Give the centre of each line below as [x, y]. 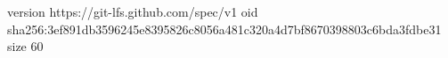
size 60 [25, 46]
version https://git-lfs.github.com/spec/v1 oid [133, 11]
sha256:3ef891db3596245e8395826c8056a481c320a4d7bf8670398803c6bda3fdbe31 [224, 29]
